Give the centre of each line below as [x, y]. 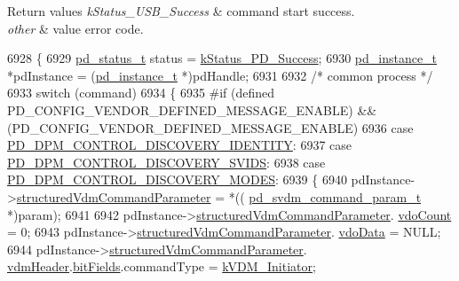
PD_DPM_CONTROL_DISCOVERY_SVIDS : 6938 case [166, 162]
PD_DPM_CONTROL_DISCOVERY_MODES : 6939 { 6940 [177, 180]
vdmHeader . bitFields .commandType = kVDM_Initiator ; [162, 266]
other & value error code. [75, 28]
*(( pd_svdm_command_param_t [325, 196]
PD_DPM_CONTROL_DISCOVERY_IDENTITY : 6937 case [180, 145]
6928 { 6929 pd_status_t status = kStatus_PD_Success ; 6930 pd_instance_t [222, 58]
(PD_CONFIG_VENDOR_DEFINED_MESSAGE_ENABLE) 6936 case [210, 127]
